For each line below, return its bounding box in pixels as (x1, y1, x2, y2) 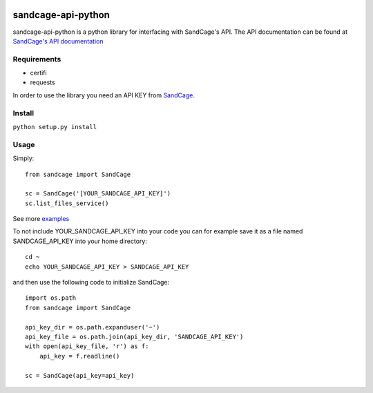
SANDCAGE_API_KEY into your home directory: (12, 237, 148, 245)
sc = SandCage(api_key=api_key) (25, 372, 135, 379)
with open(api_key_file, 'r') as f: (25, 343, 149, 350)
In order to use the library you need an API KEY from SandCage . (12, 90, 195, 99)
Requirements (12, 54, 61, 64)
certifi (30, 69, 48, 77)
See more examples (12, 215, 70, 223)
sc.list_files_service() (25, 199, 109, 207)
